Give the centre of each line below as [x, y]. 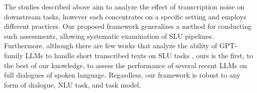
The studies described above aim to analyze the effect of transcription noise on [124, 6]
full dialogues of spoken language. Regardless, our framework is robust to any [122, 75]
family [14, 55]
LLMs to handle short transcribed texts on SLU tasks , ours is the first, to [139, 55]
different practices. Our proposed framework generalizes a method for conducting [128, 26]
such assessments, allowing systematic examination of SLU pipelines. [109, 36]
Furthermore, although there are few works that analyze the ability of [111, 46]
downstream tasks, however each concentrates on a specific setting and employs [125, 16]
